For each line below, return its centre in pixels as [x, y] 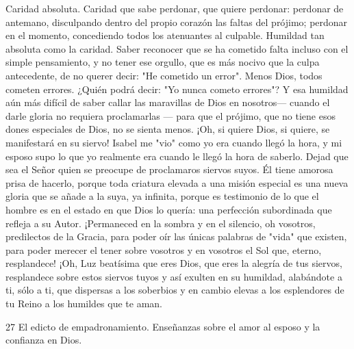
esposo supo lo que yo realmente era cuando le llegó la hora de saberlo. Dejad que [177, 156]
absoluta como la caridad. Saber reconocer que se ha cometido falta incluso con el [177, 48]
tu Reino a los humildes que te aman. [84, 303]
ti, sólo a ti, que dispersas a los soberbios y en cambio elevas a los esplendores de [175, 290]
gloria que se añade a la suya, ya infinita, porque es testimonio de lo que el [162, 196]
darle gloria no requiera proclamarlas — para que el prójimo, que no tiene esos [170, 115]
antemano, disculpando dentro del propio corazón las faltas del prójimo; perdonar [177, 22]
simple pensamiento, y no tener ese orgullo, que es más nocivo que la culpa [163, 62]
